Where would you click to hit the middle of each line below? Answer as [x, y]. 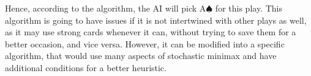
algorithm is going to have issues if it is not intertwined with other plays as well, [156, 20]
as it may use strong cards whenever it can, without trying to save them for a [151, 32]
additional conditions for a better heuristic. [86, 67]
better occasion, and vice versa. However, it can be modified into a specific [145, 43]
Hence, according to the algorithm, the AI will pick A [106, 8]
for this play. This [249, 8]
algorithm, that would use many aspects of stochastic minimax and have [141, 56]
